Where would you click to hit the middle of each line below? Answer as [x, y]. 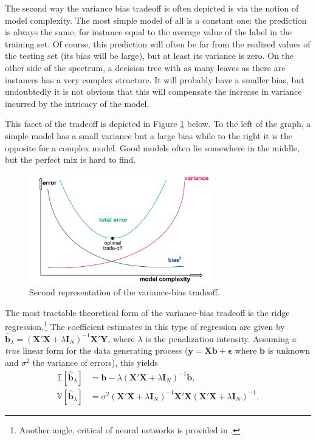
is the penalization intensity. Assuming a [221, 338]
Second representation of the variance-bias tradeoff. [125, 292]
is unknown [289, 350]
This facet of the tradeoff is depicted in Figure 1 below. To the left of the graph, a [158, 124]
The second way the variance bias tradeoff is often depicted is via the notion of [152, 8]
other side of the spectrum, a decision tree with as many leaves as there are [145, 67]
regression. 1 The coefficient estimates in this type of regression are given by [145, 326]
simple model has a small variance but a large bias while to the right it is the [149, 135]
